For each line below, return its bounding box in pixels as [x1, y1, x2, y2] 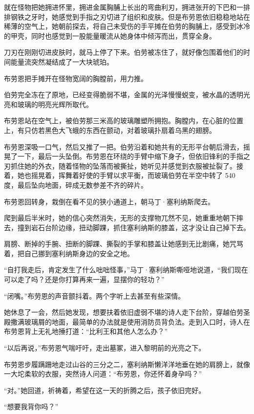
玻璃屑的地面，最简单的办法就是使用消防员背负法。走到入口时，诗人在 [24, 316, 250, 327]
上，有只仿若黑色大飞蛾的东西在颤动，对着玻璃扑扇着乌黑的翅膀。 [4, 125, 216, 135]
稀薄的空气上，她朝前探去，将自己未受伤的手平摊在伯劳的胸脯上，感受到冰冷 [4, 21, 250, 31]
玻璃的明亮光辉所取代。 [17, 99, 93, 109]
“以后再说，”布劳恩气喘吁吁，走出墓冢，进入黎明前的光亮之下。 [4, 343, 206, 353]
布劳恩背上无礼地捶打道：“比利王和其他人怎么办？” [4, 326, 168, 336]
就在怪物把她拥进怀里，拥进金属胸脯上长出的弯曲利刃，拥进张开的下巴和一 [4, 2, 243, 12]
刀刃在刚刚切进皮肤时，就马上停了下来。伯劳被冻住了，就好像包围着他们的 [4, 47, 243, 57]
